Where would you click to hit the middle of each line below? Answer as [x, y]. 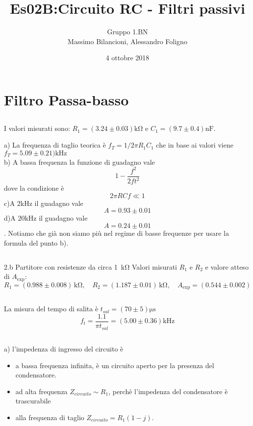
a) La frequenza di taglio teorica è [55, 145]
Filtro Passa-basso [66, 99]
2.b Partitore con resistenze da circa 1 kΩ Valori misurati [90, 266]
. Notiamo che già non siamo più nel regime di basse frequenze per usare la [116, 233]
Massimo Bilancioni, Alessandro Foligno [127, 41]
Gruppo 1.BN [127, 32]
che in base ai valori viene [195, 145]
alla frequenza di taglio [50, 417]
